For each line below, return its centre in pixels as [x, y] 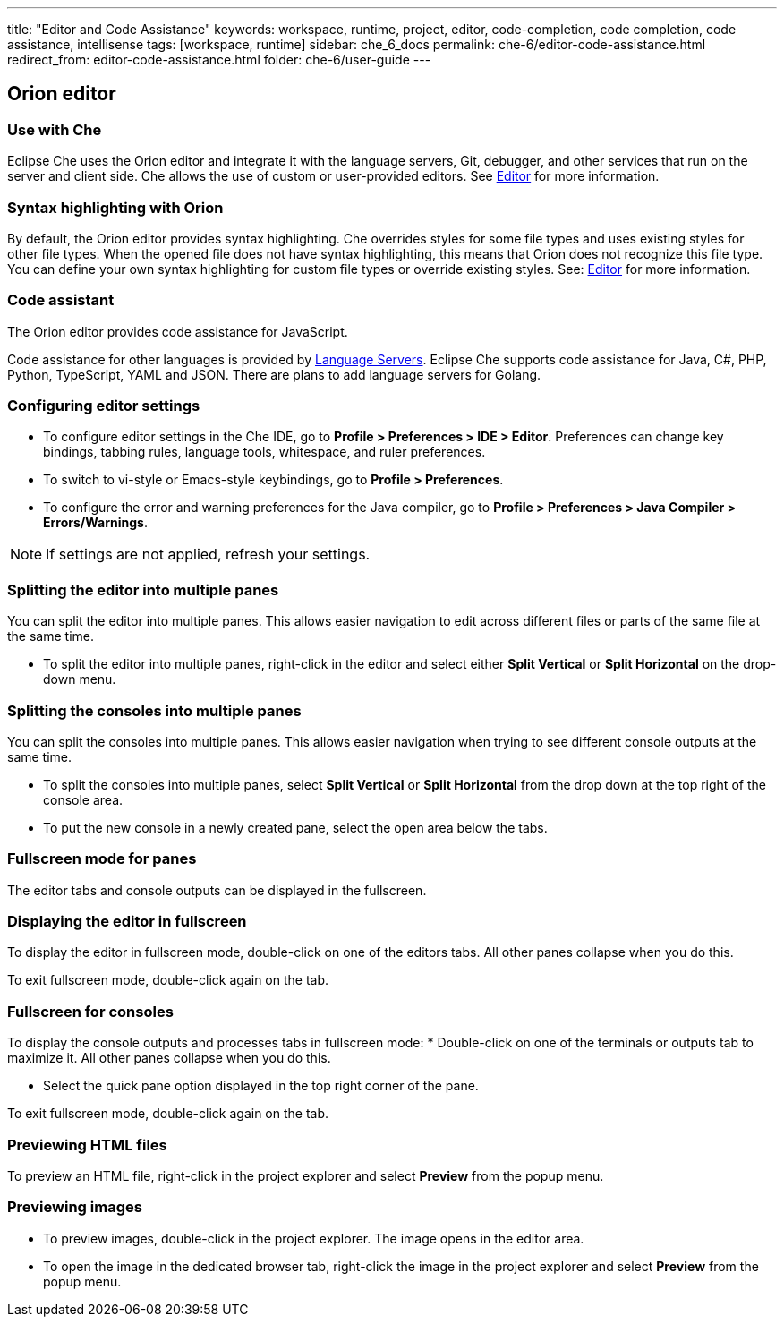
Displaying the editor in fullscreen [127, 922]
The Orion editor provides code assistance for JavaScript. [178, 331]
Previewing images [75, 1207]
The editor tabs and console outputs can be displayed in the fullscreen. [217, 890]
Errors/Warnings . [95, 523]
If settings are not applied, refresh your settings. [208, 555]
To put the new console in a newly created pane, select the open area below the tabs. [295, 827]
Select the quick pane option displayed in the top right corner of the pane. [261, 1086]
